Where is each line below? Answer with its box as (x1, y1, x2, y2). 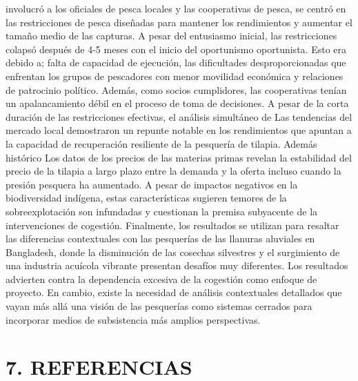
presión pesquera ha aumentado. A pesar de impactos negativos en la (6, 177, 298, 191)
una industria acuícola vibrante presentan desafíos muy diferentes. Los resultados (6, 258, 348, 273)
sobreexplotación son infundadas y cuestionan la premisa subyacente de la (6, 204, 318, 218)
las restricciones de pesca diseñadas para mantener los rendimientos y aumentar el (6, 14, 352, 29)
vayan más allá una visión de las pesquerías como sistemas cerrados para (6, 299, 312, 313)
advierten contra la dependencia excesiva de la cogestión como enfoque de (6, 271, 317, 286)
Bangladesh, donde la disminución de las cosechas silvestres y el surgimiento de (6, 244, 340, 259)
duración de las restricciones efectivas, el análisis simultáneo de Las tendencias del (6, 109, 352, 124)
